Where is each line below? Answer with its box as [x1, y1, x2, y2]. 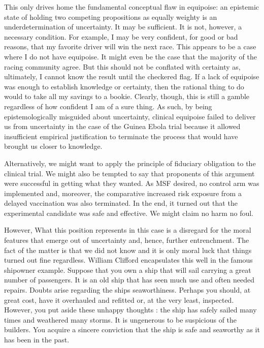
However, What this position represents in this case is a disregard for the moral [4, 225, 251, 235]
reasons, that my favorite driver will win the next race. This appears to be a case [4, 41, 256, 52]
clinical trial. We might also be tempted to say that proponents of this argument [4, 168, 255, 178]
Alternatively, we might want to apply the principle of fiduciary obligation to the [4, 157, 256, 168]
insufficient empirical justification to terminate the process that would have [4, 131, 238, 141]
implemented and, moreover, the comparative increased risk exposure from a [4, 187, 242, 198]
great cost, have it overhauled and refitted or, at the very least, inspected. [4, 294, 234, 305]
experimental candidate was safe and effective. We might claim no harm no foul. [4, 207, 253, 218]
